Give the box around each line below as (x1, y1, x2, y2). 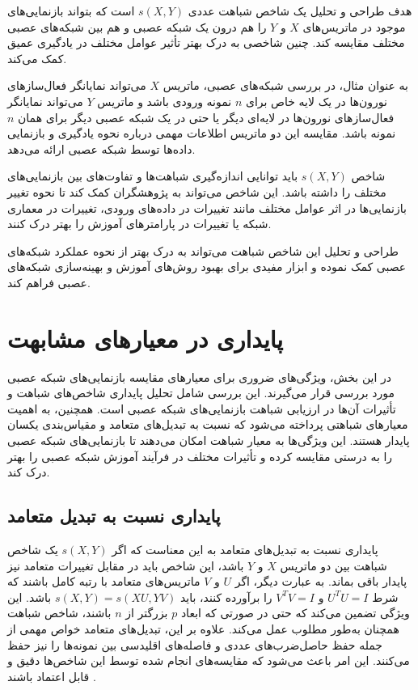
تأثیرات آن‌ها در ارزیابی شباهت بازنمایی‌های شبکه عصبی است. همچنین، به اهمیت (7, 400, 396, 417)
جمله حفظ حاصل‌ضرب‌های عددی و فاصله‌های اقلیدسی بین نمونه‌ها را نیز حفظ (7, 636, 383, 653)
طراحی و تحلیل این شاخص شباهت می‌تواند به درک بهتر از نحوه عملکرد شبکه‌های (7, 242, 399, 259)
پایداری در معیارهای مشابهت (7, 321, 284, 354)
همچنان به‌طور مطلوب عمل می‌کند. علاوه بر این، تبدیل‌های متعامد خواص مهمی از (7, 620, 399, 637)
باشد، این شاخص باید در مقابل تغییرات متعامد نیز (7, 557, 244, 574)
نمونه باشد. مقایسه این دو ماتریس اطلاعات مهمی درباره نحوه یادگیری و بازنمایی (7, 125, 396, 142)
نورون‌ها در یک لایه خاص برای (245, 92, 387, 109)
